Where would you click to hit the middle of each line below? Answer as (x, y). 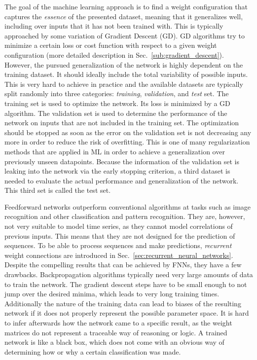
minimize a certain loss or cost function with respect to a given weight (111, 45)
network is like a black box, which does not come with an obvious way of (114, 342)
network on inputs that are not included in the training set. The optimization (122, 123)
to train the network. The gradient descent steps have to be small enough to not (126, 284)
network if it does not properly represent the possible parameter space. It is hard (127, 313)
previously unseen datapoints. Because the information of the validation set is (122, 161)
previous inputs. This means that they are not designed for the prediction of (120, 235)
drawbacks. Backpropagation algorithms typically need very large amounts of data (129, 274)
